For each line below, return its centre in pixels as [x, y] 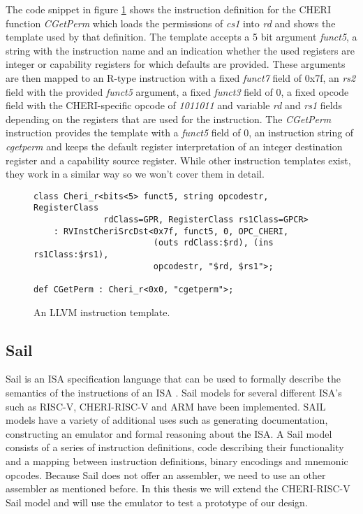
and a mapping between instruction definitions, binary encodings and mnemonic [177, 461]
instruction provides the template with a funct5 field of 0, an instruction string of [180, 133]
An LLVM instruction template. [102, 312]
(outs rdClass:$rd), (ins [213, 243]
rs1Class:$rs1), [71, 255]
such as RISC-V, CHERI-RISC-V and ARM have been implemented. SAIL [166, 406]
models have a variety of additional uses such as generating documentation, [167, 420]
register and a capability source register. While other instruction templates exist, [178, 160]
